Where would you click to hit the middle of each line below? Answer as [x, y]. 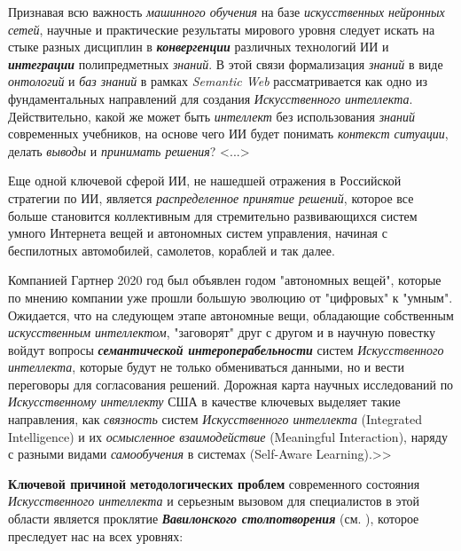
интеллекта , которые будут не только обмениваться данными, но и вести [206, 367]
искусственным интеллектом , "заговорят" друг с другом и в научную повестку [222, 332]
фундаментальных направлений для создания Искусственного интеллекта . [211, 98]
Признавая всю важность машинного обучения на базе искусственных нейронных [227, 12]
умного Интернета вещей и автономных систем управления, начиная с [198, 233]
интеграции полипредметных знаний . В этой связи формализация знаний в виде [226, 63]
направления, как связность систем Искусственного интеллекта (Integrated [215, 419]
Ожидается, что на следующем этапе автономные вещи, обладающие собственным [231, 315]
